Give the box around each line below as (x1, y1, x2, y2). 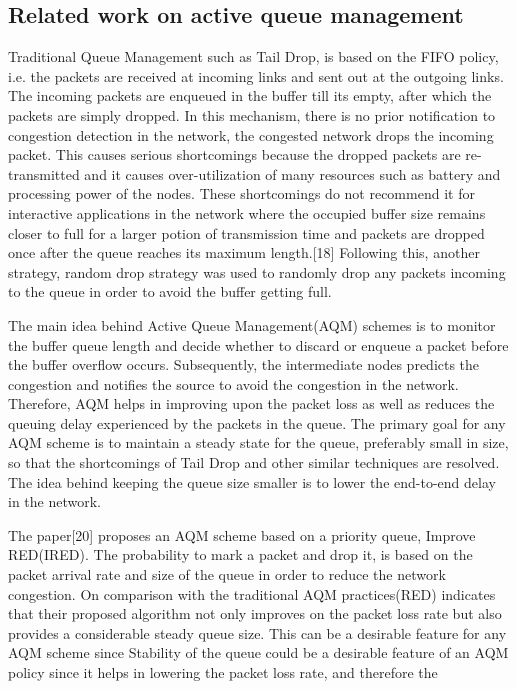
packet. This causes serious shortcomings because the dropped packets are (8, 144, 461, 165)
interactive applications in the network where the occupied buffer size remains (8, 202, 486, 223)
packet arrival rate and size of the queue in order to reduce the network (8, 564, 446, 585)
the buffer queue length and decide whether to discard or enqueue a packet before (8, 334, 509, 355)
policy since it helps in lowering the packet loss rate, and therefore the (8, 662, 438, 683)
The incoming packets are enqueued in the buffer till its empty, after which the (8, 85, 492, 106)
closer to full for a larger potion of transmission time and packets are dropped (8, 222, 485, 243)
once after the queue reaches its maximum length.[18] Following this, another (8, 242, 480, 263)
